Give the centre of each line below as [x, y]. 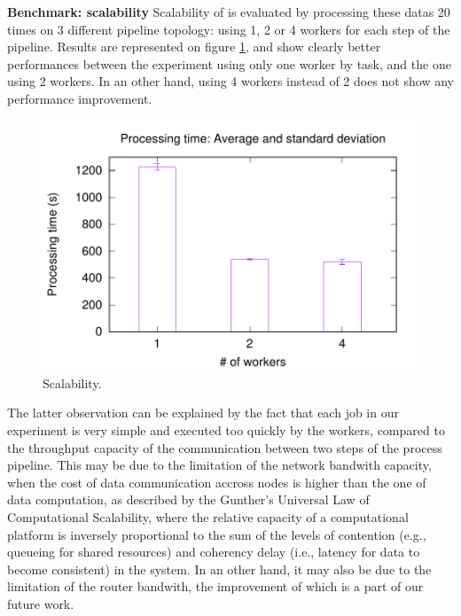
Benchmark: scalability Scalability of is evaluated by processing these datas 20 [229, 12]
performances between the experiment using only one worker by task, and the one [229, 63]
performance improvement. [80, 98]
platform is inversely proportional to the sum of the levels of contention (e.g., [217, 534]
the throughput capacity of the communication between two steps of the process [225, 447]
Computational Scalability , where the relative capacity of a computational [208, 516]
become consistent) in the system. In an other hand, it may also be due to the [219, 569]
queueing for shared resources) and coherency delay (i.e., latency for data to [214, 552]
